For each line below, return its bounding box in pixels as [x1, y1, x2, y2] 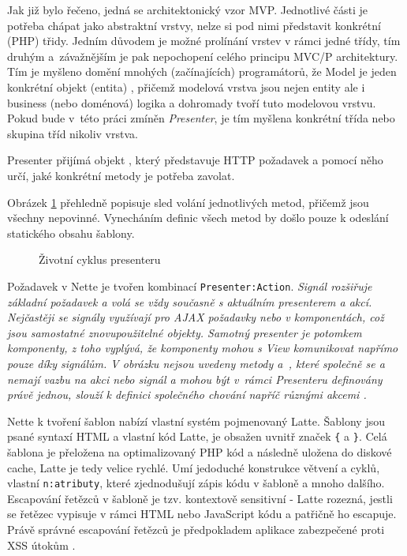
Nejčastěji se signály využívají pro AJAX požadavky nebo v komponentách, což [7, 309, 384, 325]
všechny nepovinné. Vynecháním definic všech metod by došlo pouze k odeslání [7, 209, 389, 226]
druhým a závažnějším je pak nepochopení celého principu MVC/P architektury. [7, 47, 398, 64]
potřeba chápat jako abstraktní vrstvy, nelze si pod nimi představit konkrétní [7, 17, 381, 33]
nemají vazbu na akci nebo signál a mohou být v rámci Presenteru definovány [7, 370, 383, 387]
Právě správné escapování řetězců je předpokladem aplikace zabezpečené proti [7, 521, 385, 537]
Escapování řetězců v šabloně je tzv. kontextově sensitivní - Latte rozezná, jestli [7, 490, 393, 506]
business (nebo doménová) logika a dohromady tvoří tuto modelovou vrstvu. [7, 94, 376, 111]
